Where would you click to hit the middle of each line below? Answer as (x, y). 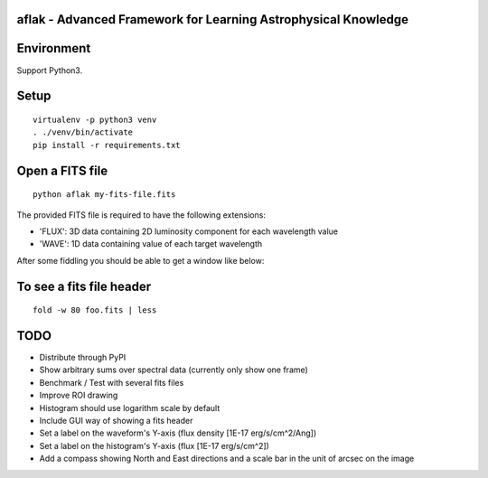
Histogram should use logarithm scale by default (130, 408)
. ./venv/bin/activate (83, 132)
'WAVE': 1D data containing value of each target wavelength (151, 244)
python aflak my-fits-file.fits (104, 195)
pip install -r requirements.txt (107, 145)
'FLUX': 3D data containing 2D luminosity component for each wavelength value (189, 231)
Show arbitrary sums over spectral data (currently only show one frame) (174, 370)
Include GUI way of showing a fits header (116, 420)
